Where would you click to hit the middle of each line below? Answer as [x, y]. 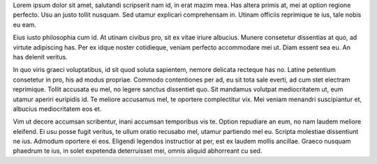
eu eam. [24, 24]
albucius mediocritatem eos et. [57, 109]
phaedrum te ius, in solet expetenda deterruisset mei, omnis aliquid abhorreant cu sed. [138, 151]
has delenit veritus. [40, 57]
